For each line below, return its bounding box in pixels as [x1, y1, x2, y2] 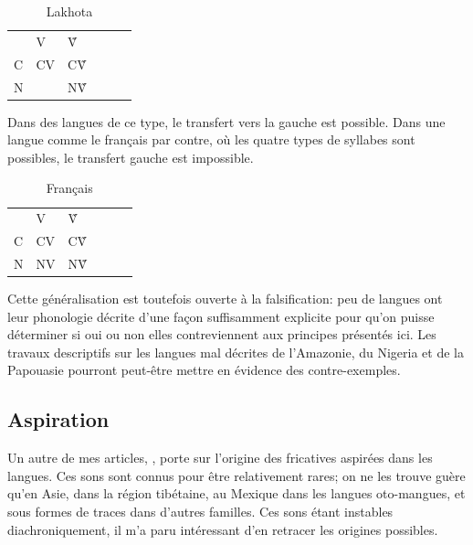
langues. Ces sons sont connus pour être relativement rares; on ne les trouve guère [7, 465, 466, 485]
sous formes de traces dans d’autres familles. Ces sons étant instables [7, 501, 394, 520]
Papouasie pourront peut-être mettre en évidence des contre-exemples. [7, 360, 401, 379]
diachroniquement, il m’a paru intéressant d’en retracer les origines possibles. [7, 519, 438, 539]
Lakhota [46, 2, 93, 20]
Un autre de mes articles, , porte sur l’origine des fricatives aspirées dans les [7, 448, 433, 467]
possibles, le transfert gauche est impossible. [7, 147, 254, 166]
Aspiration [7, 405, 110, 433]
